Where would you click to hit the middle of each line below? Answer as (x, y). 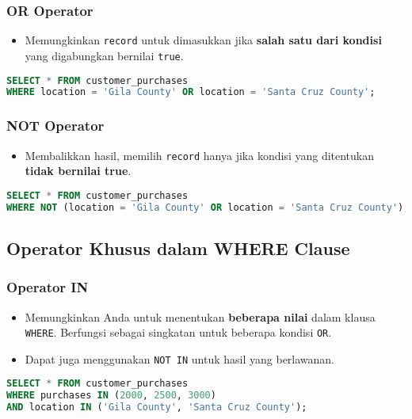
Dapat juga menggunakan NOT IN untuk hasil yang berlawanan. (180, 358)
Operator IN (48, 287)
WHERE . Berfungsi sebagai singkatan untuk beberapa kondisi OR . (178, 332)
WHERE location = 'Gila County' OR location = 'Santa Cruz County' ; (191, 92)
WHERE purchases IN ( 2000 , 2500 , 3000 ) (111, 396)
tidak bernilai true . (78, 171)
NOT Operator (55, 126)
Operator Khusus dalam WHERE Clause (178, 248)
